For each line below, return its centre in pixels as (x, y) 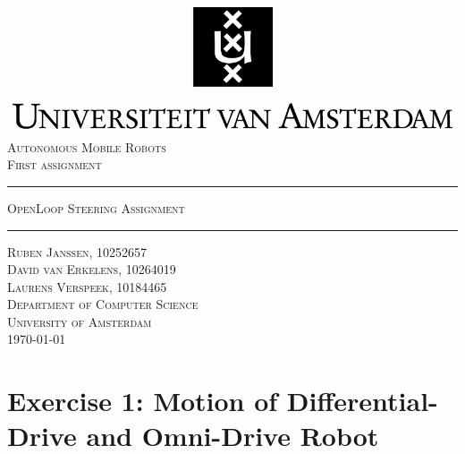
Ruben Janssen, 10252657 (77, 251)
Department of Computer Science (103, 304)
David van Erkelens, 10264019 (92, 269)
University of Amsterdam (80, 321)
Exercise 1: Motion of (143, 401)
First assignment (55, 164)
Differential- (362, 401)
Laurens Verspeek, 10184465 (87, 286)
